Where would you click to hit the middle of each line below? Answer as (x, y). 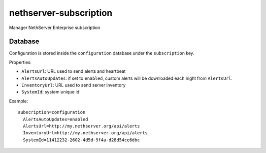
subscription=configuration (52, 112)
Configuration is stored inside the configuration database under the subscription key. (102, 53)
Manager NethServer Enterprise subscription (55, 28)
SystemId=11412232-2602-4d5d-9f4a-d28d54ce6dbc (82, 140)
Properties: (20, 62)
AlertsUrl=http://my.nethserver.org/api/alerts (82, 126)
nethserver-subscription (61, 13)
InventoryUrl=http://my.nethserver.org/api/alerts (85, 133)
